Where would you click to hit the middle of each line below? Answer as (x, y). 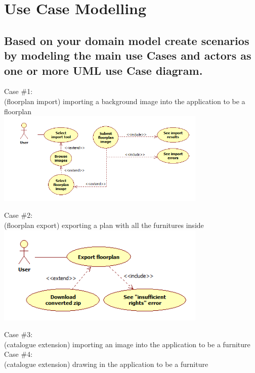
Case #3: (18, 334)
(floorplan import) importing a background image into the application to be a (125, 101)
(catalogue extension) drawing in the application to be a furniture (106, 364)
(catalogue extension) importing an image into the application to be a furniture (127, 344)
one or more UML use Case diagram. (103, 70)
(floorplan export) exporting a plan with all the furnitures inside (104, 225)
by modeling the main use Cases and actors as (128, 55)
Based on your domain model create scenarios (127, 40)
